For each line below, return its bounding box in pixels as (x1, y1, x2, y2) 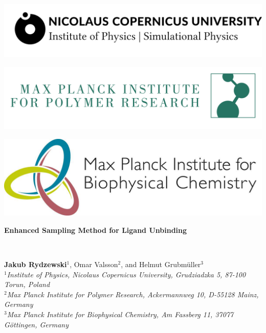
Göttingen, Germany (4, 319, 69, 329)
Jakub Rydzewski (4, 258, 67, 269)
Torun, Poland (4, 279, 50, 290)
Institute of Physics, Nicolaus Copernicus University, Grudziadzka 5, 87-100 (7, 269, 246, 279)
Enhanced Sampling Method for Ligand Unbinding (4, 224, 187, 235)
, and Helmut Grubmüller (121, 258, 201, 269)
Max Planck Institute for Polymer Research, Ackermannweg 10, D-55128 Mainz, (7, 289, 259, 299)
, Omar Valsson (70, 258, 118, 269)
